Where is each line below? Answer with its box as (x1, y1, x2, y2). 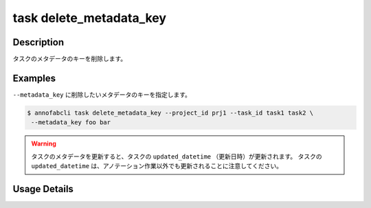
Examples (12, 72, 56, 84)
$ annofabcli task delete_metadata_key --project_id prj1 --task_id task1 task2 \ (27, 108, 314, 117)
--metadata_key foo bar (31, 119, 111, 126)
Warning (31, 139, 56, 148)
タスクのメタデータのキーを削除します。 (12, 55, 127, 63)
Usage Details (12, 183, 74, 195)
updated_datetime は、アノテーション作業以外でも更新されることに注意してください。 (31, 162, 283, 170)
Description (12, 36, 65, 48)
